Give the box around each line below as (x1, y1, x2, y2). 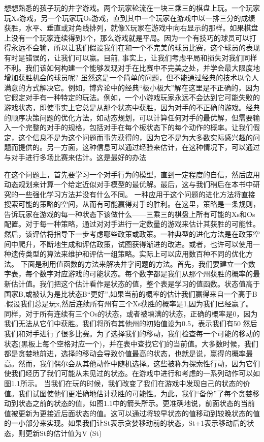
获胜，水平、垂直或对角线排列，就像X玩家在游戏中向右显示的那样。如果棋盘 (4, 22, 258, 33)
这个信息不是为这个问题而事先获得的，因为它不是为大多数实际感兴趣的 (18, 132, 253, 142)
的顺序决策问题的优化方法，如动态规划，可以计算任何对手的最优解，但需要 (4, 112, 253, 122)
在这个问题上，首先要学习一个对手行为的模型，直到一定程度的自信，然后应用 (4, 169, 260, 179)
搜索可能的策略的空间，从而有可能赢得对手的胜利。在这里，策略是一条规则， (4, 199, 260, 209)
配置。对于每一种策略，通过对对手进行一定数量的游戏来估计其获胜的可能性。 (4, 218, 260, 229)
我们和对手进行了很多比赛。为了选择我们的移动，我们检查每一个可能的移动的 (4, 328, 260, 338)
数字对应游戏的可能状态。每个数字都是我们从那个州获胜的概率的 (39, 268, 253, 279)
